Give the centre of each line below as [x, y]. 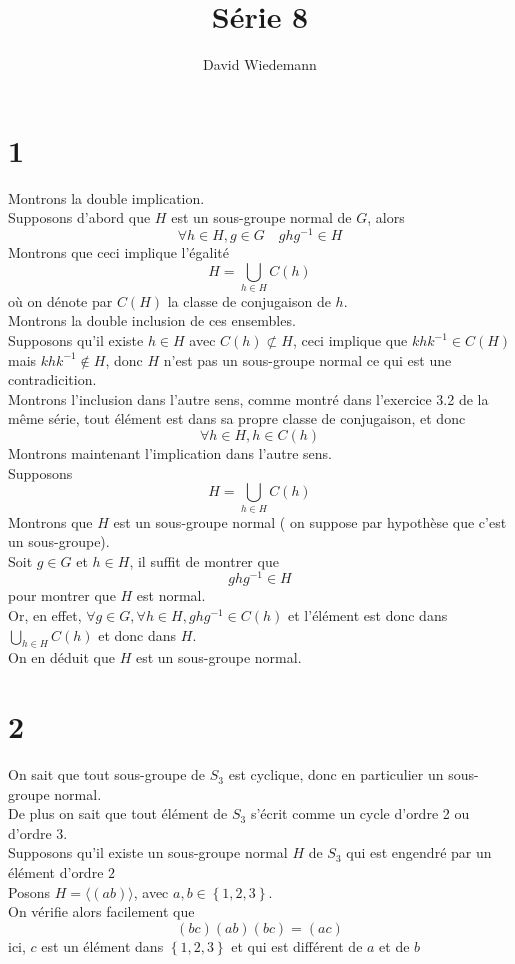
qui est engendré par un [419, 852]
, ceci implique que [350, 340]
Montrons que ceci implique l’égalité [119, 251]
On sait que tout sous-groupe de [107, 774]
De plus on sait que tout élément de [118, 813]
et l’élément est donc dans [368, 614]
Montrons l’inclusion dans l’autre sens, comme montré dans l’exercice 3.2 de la [248, 398]
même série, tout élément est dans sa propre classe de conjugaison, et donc [237, 418]
